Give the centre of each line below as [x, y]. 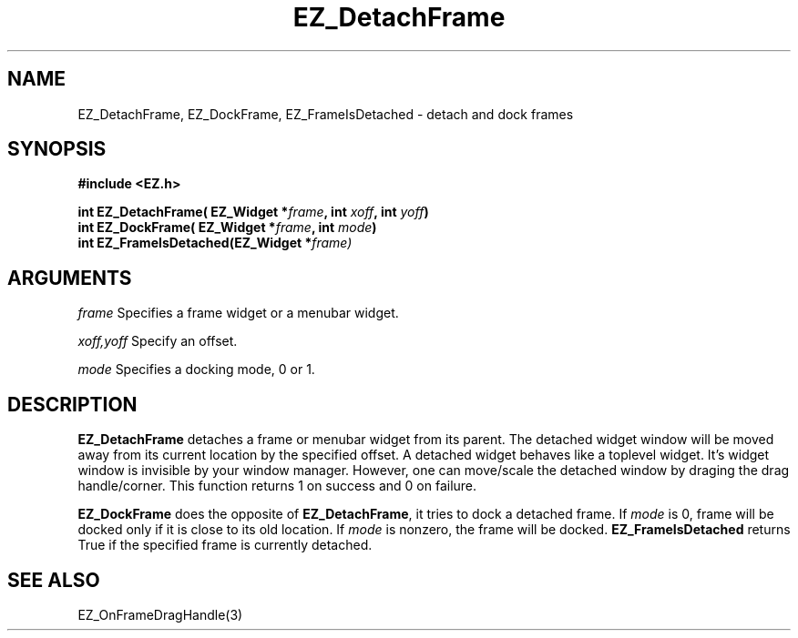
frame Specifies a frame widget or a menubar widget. [238, 313]
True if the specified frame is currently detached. [225, 545]
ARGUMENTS [70, 278]
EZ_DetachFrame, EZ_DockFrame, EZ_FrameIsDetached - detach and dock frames [326, 114]
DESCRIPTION [72, 404]
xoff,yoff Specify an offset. [158, 341]
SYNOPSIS [57, 149]
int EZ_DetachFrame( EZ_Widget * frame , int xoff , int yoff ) [253, 212]
